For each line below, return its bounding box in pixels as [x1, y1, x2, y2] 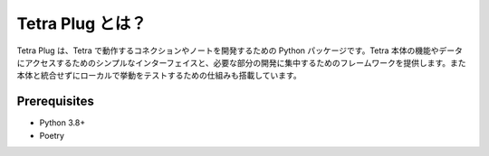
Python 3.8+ [39, 117, 86, 128]
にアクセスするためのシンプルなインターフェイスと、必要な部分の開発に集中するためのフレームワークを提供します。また [16, 57, 466, 68]
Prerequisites [16, 94, 94, 109]
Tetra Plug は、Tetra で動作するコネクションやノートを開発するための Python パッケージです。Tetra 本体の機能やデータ [16, 45, 464, 56]
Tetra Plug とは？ [16, 14, 147, 33]
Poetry [39, 130, 65, 141]
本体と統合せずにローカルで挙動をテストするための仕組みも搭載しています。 [16, 70, 302, 81]
